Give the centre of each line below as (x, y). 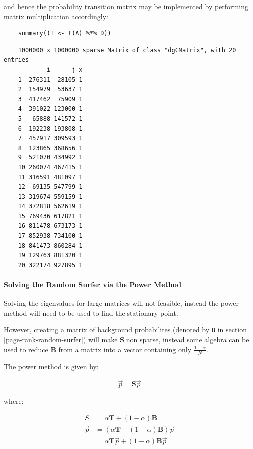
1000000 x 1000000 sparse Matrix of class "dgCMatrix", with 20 (127, 50)
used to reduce (26, 349)
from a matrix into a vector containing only (125, 349)
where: (14, 401)
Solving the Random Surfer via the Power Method (93, 284)
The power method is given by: (51, 366)
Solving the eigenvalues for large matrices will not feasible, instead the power (122, 303)
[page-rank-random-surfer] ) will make (61, 340)
